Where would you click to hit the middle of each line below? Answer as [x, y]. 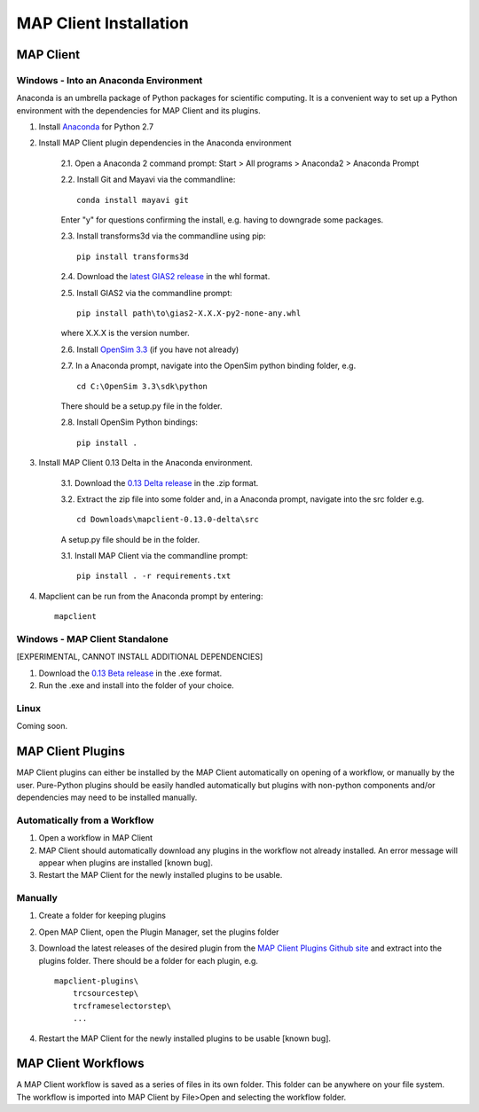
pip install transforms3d [133, 256]
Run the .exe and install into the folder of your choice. [136, 685]
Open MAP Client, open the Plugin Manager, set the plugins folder [159, 932]
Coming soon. [42, 726]
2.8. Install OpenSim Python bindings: [130, 422]
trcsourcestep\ [106, 994]
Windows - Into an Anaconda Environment [110, 80]
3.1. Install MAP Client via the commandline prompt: [154, 556]
